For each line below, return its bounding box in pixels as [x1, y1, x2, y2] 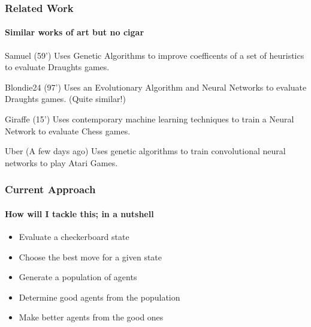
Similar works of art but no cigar [5, 26, 144, 38]
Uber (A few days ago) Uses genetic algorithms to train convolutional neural [5, 145, 286, 157]
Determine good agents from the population [19, 290, 180, 303]
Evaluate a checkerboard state [19, 230, 129, 243]
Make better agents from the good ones [19, 311, 164, 323]
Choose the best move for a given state [19, 250, 162, 263]
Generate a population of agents [19, 271, 137, 283]
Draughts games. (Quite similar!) [5, 92, 126, 105]
